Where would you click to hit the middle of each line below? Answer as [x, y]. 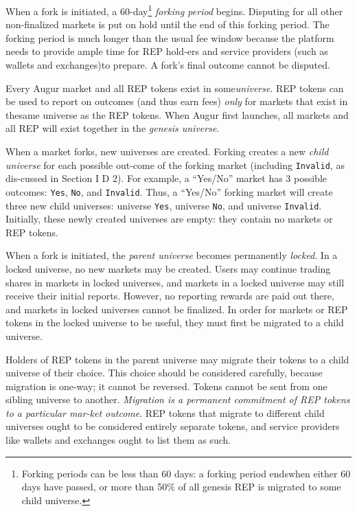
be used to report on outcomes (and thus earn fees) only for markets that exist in [177, 101]
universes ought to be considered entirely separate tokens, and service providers [173, 426]
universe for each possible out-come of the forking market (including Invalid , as [175, 164]
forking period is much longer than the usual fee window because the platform [170, 37]
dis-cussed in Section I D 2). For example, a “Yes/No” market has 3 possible [166, 178]
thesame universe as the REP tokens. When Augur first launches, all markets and [177, 114]
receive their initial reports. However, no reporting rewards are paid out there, [170, 296]
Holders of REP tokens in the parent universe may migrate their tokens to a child [177, 359]
